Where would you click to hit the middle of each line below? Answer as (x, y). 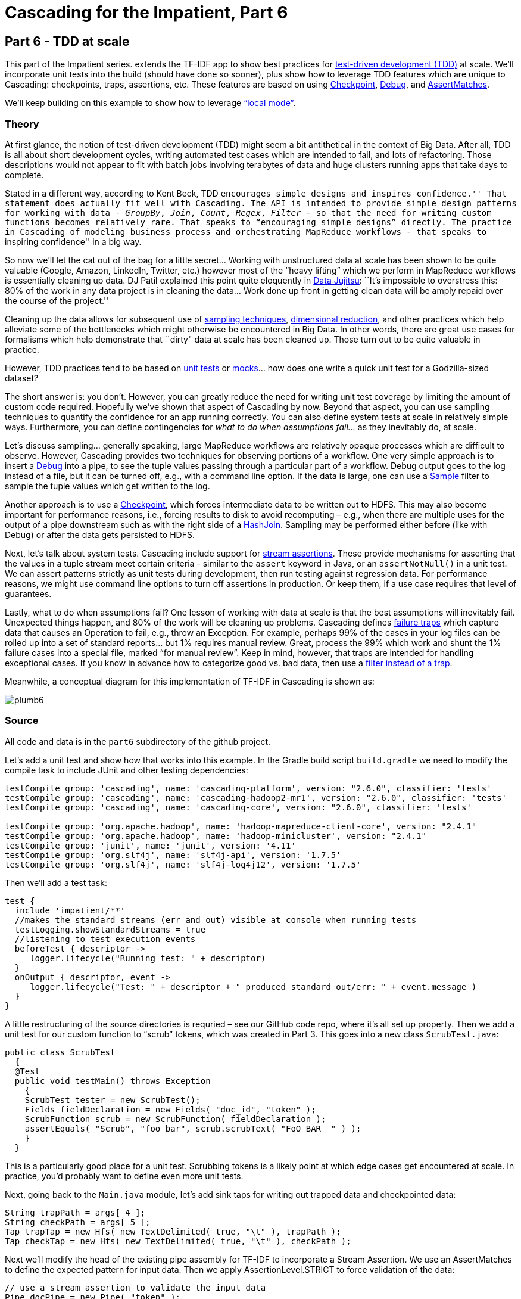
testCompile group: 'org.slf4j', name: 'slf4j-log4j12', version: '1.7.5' (183, 864)
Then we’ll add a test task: (56, 882)
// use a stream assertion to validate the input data (135, 1287)
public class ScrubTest (60, 1052)
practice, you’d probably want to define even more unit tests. (124, 1176)
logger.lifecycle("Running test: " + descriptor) (148, 958)
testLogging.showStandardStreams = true (110, 929)
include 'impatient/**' (70, 910)
